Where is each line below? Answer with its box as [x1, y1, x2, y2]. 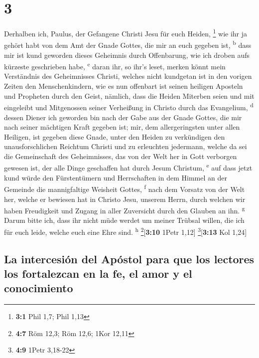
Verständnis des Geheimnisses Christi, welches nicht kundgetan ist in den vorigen [4, 71, 252, 81]
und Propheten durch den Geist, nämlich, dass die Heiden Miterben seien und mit [4, 90, 255, 101]
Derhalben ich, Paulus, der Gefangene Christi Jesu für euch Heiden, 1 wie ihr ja [4, 27, 248, 38]
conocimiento [4, 280, 73, 296]
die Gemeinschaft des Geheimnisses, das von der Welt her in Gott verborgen [4, 151, 237, 161]
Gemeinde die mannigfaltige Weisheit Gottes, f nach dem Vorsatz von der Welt [4, 182, 245, 194]
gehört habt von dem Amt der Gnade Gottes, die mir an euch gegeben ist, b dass [4, 38, 252, 50]
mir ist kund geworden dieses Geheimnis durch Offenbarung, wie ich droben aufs [4, 49, 250, 60]
